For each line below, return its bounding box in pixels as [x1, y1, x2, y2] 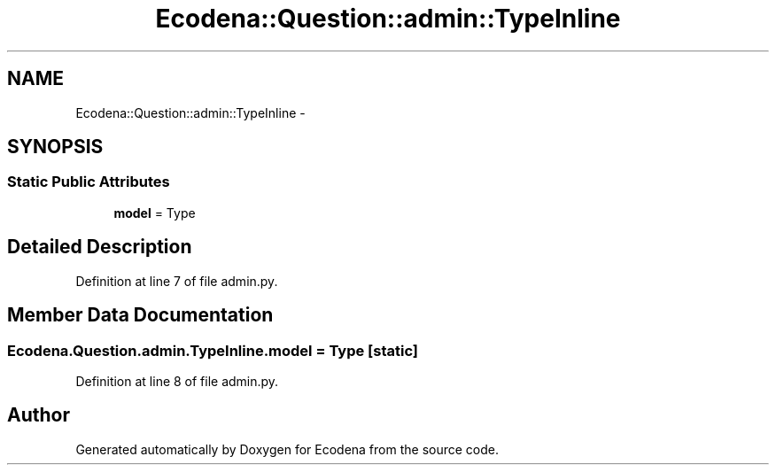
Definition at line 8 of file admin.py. [75, 373, 279, 389]
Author [7, 404, 70, 427]
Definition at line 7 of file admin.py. [75, 273, 278, 289]
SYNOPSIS [7, 135, 104, 159]
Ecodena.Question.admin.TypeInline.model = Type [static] [7, 341, 418, 360]
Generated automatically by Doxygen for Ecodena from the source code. [75, 441, 500, 457]
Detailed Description [7, 236, 192, 259]
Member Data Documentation [7, 304, 274, 327]
